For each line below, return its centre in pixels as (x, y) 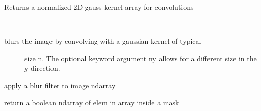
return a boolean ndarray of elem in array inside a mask (92, 102)
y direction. (42, 68)
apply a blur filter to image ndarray (60, 85)
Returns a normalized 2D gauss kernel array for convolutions (99, 7)
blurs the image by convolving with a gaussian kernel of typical (103, 41)
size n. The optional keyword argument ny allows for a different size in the (141, 58)
